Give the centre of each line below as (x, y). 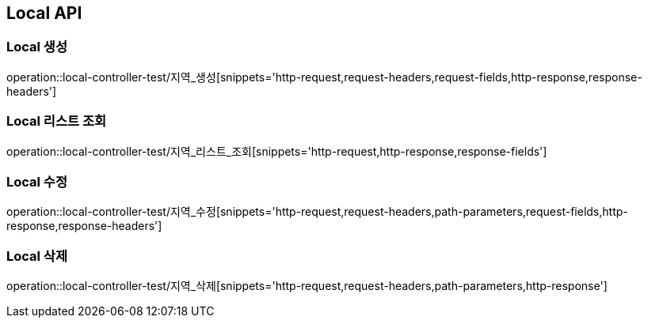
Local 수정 (37, 181)
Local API (44, 13)
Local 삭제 (37, 256)
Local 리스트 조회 (57, 121)
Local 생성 (37, 47)
